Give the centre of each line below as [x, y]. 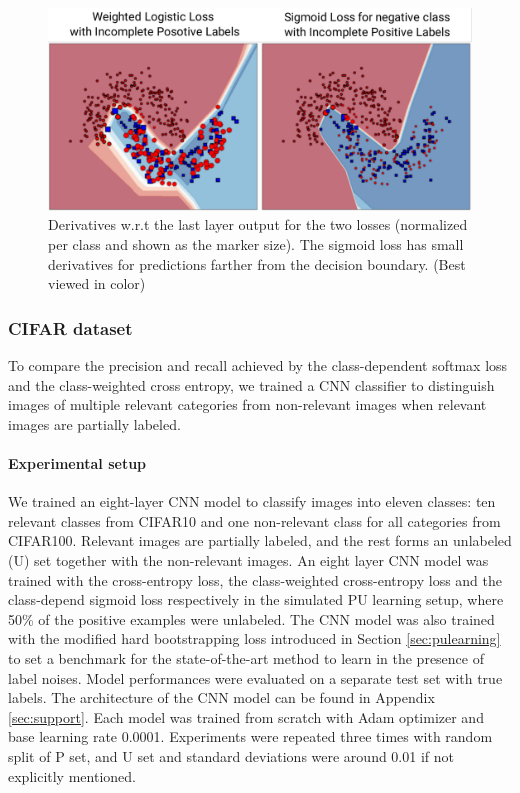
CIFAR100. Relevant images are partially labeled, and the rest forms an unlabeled [260, 540]
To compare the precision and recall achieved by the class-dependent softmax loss [258, 365]
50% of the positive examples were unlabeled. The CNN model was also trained [251, 618]
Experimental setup [77, 463]
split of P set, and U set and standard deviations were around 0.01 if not [231, 755]
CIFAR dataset [70, 327]
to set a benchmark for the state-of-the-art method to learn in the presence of [246, 658]
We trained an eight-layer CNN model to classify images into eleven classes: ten [252, 501]
